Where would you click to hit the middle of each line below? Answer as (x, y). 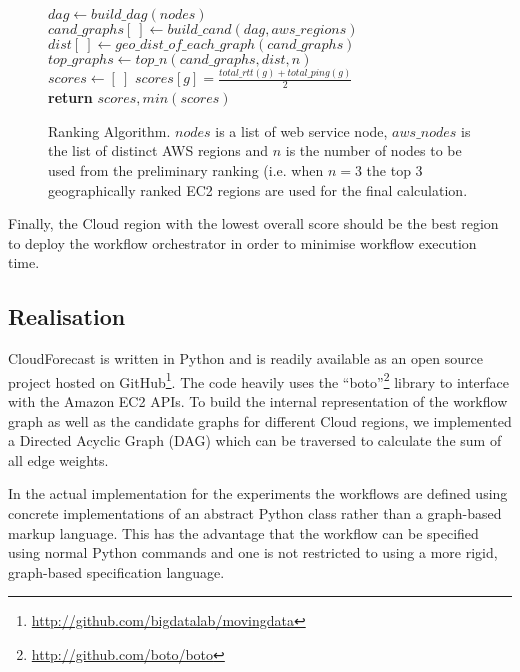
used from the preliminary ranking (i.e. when (186, 169)
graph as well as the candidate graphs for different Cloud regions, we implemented (260, 420)
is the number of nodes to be (373, 150)
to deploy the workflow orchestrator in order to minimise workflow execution (242, 242)
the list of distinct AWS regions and (158, 150)
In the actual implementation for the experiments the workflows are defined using (258, 493)
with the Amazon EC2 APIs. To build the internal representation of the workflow (258, 401)
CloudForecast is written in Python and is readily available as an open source (246, 358)
